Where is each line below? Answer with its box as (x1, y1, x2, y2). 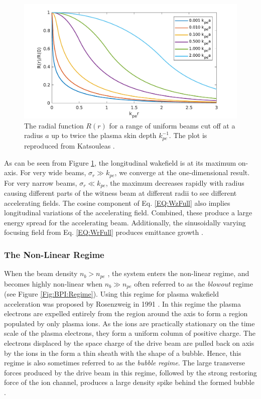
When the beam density (4, 268, 78, 279)
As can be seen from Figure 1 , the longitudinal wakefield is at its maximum (4, 157, 236, 168)
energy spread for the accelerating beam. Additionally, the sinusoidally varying (4, 217, 246, 227)
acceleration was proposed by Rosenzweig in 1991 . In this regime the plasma (4, 298, 241, 309)
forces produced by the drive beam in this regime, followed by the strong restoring (4, 367, 257, 377)
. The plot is (169, 130, 207, 141)
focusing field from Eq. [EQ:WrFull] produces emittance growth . (4, 227, 203, 237)
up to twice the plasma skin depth (51, 130, 157, 141)
